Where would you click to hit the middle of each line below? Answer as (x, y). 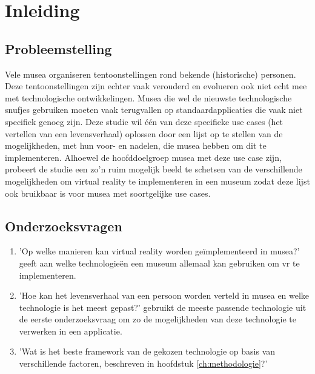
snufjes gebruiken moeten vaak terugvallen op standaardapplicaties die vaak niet (154, 110)
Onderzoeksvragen (64, 226)
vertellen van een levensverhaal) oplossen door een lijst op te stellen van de (144, 133)
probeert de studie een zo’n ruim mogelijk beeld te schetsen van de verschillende (154, 169)
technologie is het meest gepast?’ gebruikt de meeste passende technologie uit (163, 307)
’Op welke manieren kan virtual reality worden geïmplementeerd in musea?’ (159, 251)
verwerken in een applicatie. (71, 331)
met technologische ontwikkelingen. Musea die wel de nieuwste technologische (148, 97)
